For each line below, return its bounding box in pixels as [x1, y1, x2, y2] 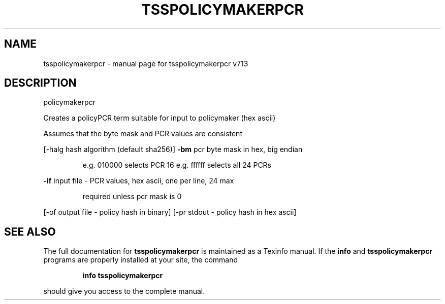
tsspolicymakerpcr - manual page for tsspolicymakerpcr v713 [43, 59, 248, 68]
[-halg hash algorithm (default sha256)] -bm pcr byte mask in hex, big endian [43, 145, 303, 154]
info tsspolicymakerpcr [82, 271, 163, 280]
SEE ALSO [4, 225, 56, 238]
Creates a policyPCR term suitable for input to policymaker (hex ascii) [43, 113, 276, 123]
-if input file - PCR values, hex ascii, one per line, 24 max [43, 176, 234, 185]
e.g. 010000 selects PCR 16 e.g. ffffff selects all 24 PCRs [82, 161, 272, 170]
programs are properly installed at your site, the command [43, 255, 238, 264]
